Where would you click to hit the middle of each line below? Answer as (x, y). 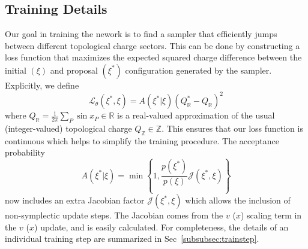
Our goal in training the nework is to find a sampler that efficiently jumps (141, 34)
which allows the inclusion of (238, 200)
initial (16, 70)
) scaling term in (271, 215)
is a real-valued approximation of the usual (196, 115)
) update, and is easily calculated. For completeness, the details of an (162, 227)
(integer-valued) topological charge (68, 128)
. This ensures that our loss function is (232, 128)
